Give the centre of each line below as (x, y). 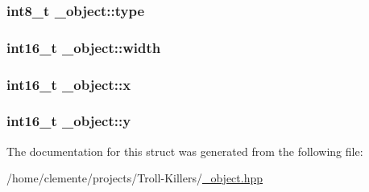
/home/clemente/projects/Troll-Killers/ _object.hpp (135, 178)
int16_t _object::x (69, 84)
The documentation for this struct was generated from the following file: (185, 151)
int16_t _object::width (84, 47)
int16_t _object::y (69, 121)
